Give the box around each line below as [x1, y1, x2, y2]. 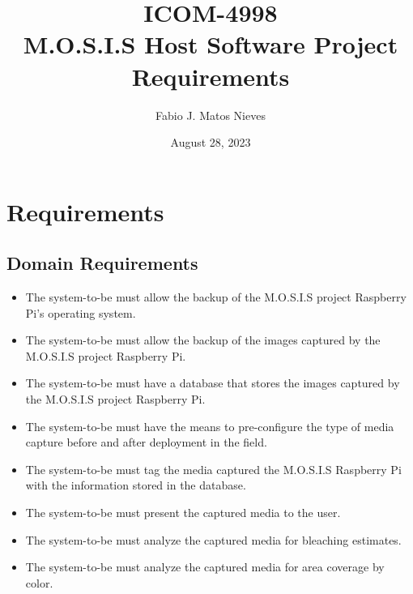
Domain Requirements [6, 250, 198, 276]
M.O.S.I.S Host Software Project [23, 28, 398, 61]
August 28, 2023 [170, 134, 251, 151]
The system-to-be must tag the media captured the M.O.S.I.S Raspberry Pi [25, 460, 402, 477]
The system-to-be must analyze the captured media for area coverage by [25, 558, 385, 575]
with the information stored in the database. [25, 476, 246, 494]
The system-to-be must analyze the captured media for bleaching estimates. [25, 531, 402, 548]
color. [25, 574, 53, 591]
